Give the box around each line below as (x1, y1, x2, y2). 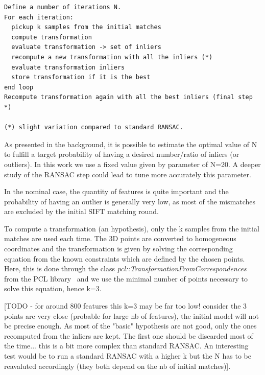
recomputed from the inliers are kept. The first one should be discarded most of (4, 330, 253, 341)
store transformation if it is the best (11, 74, 151, 81)
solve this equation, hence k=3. (4, 283, 102, 294)
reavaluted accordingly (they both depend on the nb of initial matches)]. (4, 360, 231, 371)
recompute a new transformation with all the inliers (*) (11, 53, 213, 61)
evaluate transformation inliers (11, 63, 125, 71)
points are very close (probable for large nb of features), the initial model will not (4, 310, 259, 321)
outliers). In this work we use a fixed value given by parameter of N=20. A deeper (4, 158, 261, 169)
